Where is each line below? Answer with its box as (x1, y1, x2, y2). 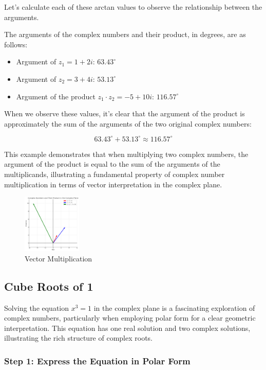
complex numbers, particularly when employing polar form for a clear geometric (4, 312, 256, 323)
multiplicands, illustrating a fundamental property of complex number (4, 169, 225, 180)
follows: (4, 39, 28, 49)
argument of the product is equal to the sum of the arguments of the (4, 158, 220, 169)
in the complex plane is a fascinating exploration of (93, 302, 255, 313)
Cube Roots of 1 (4, 278, 93, 294)
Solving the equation (4, 302, 69, 313)
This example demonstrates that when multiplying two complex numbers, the (4, 148, 249, 159)
